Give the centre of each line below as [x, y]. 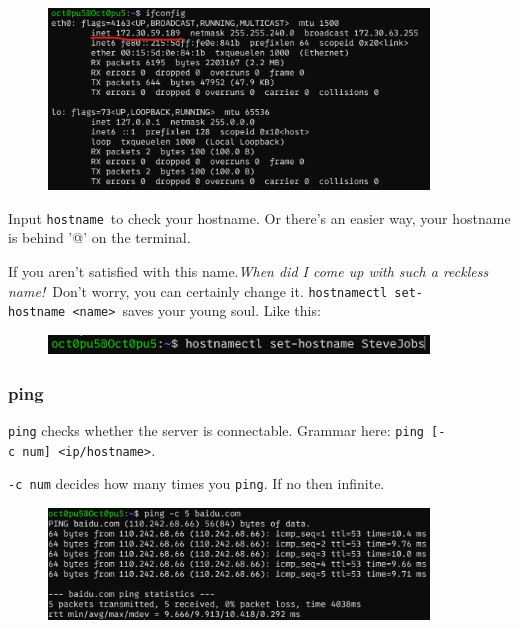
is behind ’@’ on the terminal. [99, 237]
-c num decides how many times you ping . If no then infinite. [196, 483]
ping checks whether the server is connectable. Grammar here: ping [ [223, 430]
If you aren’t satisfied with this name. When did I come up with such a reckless [248, 271]
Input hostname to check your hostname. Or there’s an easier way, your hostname [259, 217]
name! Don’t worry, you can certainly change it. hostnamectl [198, 290]
